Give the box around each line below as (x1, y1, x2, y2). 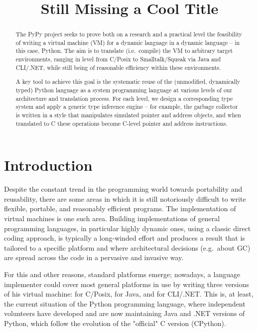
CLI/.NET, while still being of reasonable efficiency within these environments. (15, 63, 221, 71)
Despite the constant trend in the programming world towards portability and (4, 184, 243, 194)
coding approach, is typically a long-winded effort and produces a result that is (4, 233, 245, 243)
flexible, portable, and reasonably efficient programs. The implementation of (4, 203, 236, 214)
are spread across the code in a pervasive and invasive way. (4, 252, 184, 263)
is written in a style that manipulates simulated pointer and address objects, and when (15, 110, 241, 119)
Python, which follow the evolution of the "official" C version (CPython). (4, 318, 226, 328)
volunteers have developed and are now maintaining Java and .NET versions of (4, 308, 245, 319)
